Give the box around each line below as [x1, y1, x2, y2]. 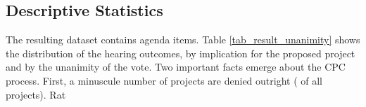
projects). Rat [6, 87, 66, 101]
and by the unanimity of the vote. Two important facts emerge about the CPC [6, 59, 346, 74]
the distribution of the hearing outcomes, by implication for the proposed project [6, 45, 355, 60]
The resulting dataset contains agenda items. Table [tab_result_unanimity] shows [6, 32, 360, 47]
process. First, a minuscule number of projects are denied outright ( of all [6, 73, 322, 87]
